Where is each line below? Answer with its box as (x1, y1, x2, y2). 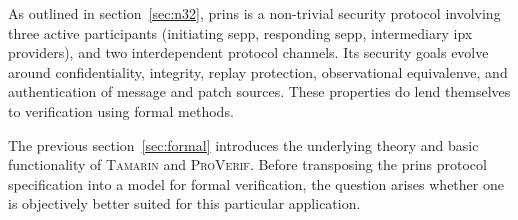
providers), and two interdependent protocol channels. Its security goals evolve (8, 42, 489, 63)
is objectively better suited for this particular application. (8, 193, 361, 214)
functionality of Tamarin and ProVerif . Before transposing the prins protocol (8, 154, 487, 175)
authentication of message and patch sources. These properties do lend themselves (8, 81, 511, 102)
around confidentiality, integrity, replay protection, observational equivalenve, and (8, 61, 508, 82)
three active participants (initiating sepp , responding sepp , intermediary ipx (8, 22, 473, 43)
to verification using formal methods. (8, 100, 234, 121)
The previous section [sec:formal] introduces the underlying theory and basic (8, 134, 479, 155)
